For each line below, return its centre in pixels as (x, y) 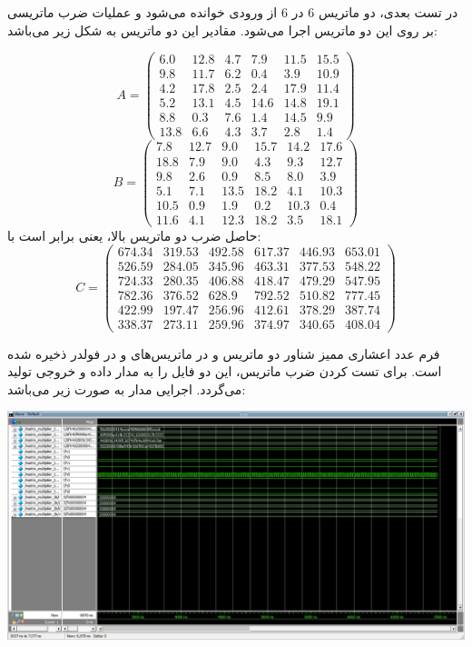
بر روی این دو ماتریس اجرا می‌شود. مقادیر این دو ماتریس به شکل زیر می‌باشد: (222, 30)
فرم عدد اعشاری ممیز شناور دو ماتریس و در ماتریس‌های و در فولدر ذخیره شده (224, 353)
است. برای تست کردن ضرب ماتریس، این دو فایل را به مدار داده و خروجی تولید (225, 371)
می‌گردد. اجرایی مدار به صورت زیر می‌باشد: (127, 388)
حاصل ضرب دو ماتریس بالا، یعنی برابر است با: (134, 235)
